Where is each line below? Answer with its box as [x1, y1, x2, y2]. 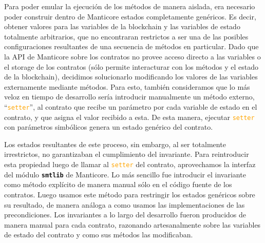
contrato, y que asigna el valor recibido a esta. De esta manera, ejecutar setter [4, 111, 255, 122]
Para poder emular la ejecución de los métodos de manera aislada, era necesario [4, 1, 255, 11]
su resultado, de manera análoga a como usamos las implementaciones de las [4, 199, 245, 210]
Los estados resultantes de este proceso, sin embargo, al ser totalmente [4, 138, 226, 149]
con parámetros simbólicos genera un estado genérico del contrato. [4, 121, 213, 132]
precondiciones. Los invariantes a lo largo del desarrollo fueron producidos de [4, 209, 247, 220]
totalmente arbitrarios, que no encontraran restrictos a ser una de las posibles [4, 31, 249, 42]
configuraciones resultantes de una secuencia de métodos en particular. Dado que [4, 41, 259, 52]
